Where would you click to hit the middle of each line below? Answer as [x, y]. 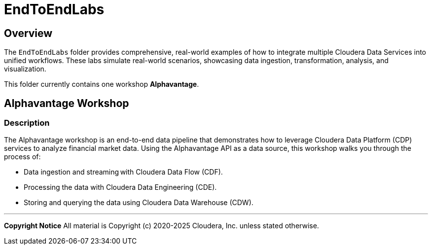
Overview [28, 33]
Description [27, 123]
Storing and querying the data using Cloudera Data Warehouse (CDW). [139, 203]
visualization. [25, 69]
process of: [22, 157]
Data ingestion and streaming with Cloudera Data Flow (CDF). [123, 172]
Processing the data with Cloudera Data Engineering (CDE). [120, 187]
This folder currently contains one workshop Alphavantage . [102, 84]
